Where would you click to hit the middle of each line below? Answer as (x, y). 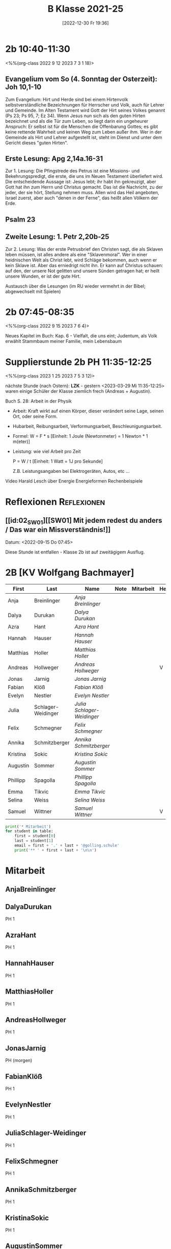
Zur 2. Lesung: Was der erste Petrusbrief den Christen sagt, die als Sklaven (84, 249)
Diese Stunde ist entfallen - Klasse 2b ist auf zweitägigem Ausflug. (75, 552)
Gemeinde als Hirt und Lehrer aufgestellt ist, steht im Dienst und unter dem (84, 137)
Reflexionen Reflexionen (55, 502)
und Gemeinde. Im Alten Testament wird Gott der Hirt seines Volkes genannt (85, 110)
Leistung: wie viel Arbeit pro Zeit (47, 451)
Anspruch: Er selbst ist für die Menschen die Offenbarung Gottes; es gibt (82, 126)
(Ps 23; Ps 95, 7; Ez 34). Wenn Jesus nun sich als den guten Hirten (76, 116)
